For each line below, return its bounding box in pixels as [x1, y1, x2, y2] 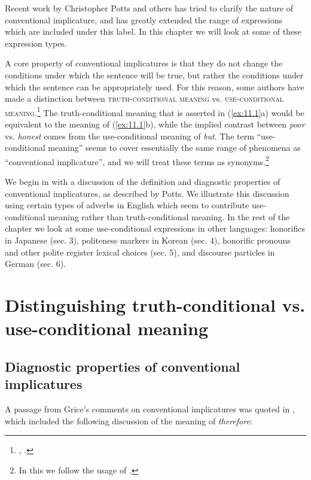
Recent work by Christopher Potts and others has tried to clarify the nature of [5, 2, 294, 14]
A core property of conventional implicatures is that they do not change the [5, 57, 283, 69]
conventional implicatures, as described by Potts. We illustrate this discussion [5, 187, 289, 199]
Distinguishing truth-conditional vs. [5, 292, 306, 317]
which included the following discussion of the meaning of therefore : [5, 414, 252, 427]
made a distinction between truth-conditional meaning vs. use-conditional [5, 92, 284, 105]
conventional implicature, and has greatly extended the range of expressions [5, 13, 283, 26]
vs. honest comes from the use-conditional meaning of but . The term [5, 129, 254, 142]
